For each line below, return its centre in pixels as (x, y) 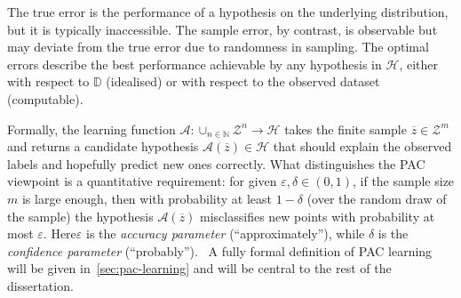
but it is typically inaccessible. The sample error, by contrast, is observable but (223, 29)
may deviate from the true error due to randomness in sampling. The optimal (218, 47)
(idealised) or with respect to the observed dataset (243, 81)
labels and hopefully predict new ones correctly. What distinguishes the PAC (216, 163)
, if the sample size (404, 181)
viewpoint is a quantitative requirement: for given (142, 181)
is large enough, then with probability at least (147, 198)
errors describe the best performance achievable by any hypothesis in (195, 64)
